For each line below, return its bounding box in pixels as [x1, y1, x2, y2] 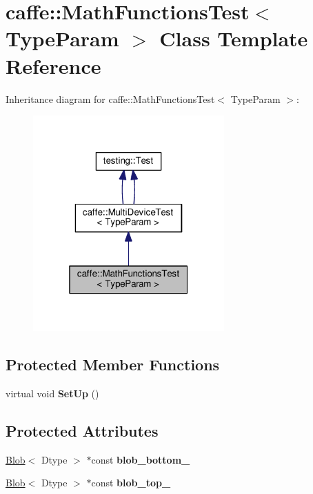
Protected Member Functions [6, 353, 220, 374]
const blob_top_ [91, 475, 171, 490]
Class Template [159, 24, 308, 53]
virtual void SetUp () [6, 386, 99, 400]
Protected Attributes [6, 419, 159, 441]
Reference [6, 51, 101, 79]
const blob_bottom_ [91, 452, 190, 466]
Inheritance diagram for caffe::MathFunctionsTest [6, 91, 215, 106]
